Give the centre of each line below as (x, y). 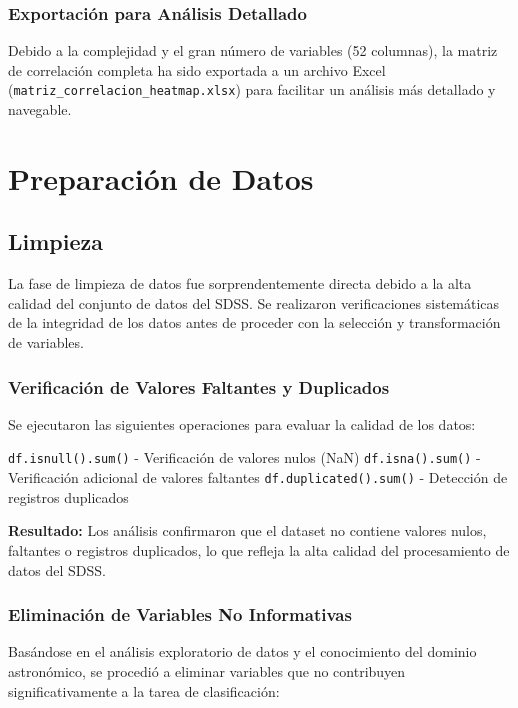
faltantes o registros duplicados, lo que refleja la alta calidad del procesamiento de (259, 549)
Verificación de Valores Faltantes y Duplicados (199, 386)
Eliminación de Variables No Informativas (180, 614)
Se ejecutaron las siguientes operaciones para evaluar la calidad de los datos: (242, 423)
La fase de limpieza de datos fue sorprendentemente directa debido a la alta (240, 283)
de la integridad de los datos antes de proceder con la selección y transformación (254, 322)
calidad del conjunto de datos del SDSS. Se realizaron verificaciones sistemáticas (254, 302)
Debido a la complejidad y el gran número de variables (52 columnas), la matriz (253, 50)
